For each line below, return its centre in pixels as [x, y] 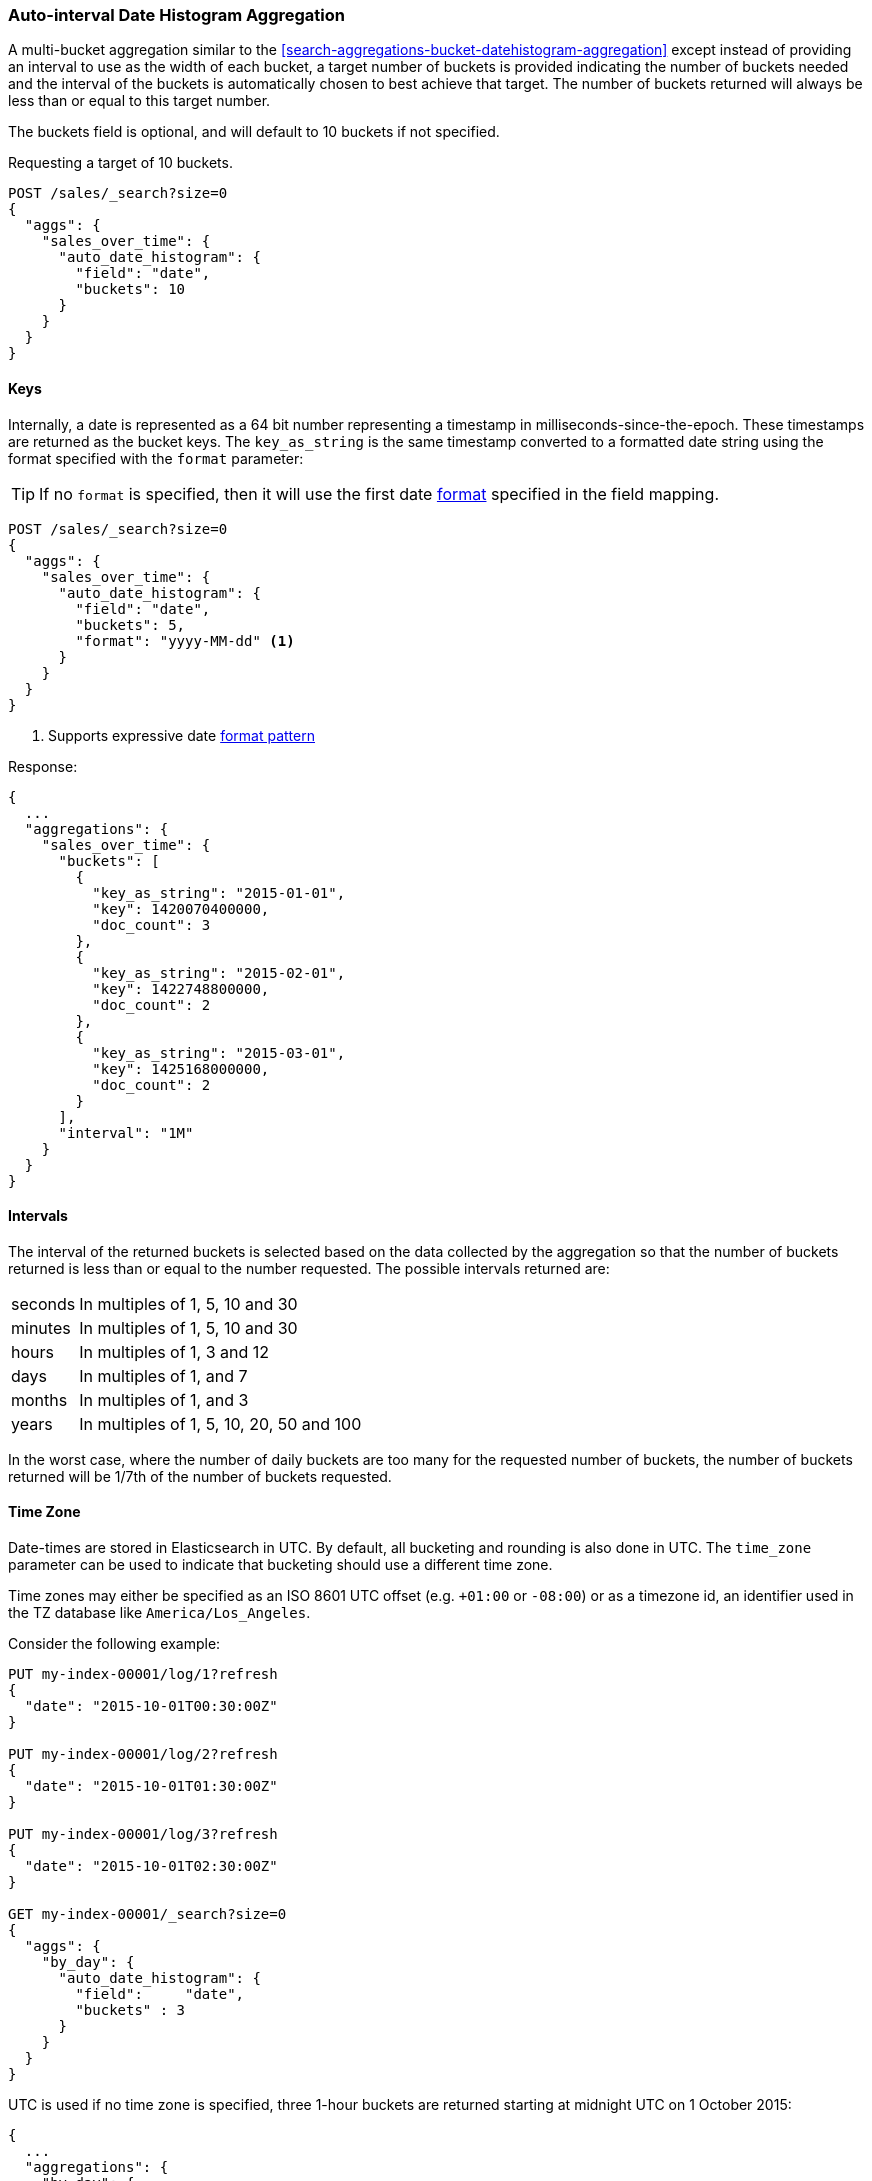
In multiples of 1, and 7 [163, 1375]
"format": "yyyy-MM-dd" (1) [185, 640]
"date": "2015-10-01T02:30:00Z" [151, 1866]
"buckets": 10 [130, 289]
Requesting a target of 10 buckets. [120, 163]
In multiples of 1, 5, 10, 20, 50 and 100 [220, 1423]
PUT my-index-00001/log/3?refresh [143, 1834]
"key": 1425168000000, [181, 1068]
